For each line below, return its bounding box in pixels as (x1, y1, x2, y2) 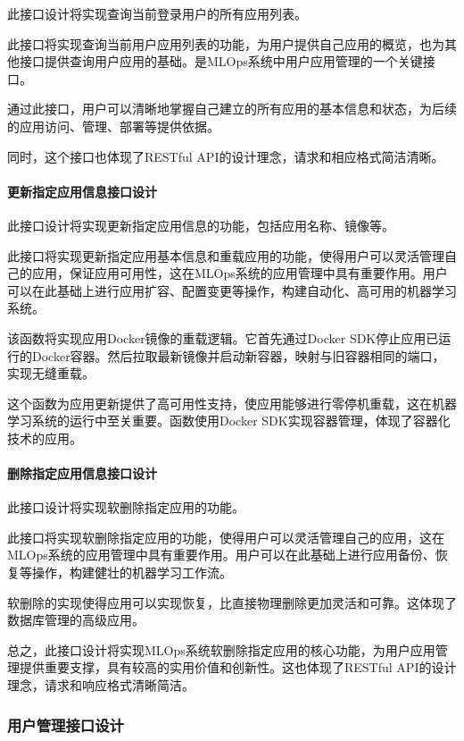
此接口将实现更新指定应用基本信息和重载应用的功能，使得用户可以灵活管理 (7, 246, 444, 265)
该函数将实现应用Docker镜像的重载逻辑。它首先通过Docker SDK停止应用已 (7, 328, 439, 347)
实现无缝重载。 (7, 364, 95, 383)
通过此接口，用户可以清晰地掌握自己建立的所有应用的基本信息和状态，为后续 (7, 99, 457, 118)
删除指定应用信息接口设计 (7, 464, 157, 483)
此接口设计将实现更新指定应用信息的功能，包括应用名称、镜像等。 (7, 215, 394, 234)
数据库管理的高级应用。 (7, 610, 145, 629)
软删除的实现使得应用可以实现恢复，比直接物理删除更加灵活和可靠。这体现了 (7, 593, 457, 611)
